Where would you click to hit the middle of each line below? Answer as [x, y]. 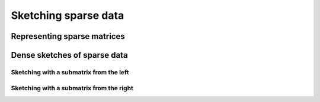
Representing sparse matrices [68, 36]
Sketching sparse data [68, 15]
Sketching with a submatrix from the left [70, 72]
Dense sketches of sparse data [69, 55]
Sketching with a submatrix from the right [72, 88]
